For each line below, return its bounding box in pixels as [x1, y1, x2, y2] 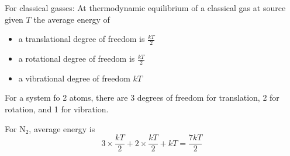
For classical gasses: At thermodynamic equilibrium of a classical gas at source [5, 2, 286, 13]
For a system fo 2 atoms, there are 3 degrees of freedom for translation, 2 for [5, 91, 279, 104]
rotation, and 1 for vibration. [5, 103, 109, 115]
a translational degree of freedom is [18, 33, 145, 45]
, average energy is [29, 122, 95, 134]
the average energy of [33, 13, 110, 25]
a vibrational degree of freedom [18, 72, 130, 84]
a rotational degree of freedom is [18, 52, 135, 65]
